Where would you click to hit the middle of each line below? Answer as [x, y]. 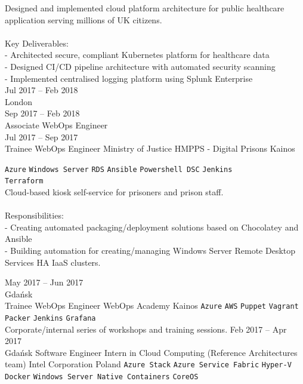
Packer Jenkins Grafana [50, 319]
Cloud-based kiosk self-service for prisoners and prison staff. [114, 192]
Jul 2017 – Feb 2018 [41, 90]
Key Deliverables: [37, 43]
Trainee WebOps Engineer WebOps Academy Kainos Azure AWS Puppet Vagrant [152, 305]
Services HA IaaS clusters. [53, 262]
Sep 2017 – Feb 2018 [42, 113]
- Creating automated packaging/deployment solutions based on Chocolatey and [152, 227]
